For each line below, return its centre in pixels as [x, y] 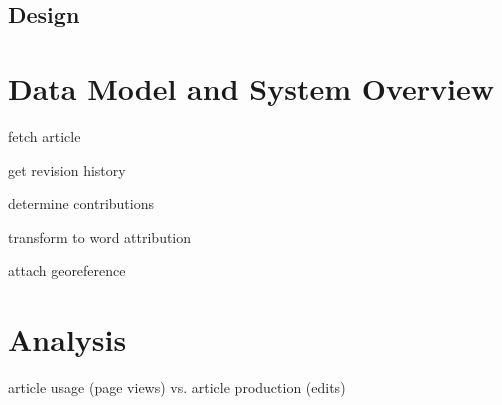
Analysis [67, 339]
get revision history [67, 169]
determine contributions [81, 203]
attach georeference [67, 270]
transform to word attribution [100, 236]
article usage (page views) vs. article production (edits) [177, 387]
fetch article [44, 135]
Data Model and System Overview [251, 87]
